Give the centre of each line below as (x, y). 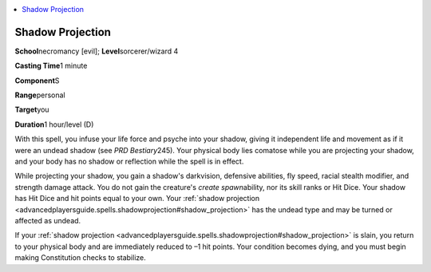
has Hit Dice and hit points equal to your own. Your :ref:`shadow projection (137, 199)
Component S (37, 81)
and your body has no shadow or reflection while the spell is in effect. (129, 162)
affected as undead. (48, 220)
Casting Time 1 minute (51, 66)
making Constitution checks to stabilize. (81, 258)
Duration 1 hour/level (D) (54, 124)
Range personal (40, 95)
